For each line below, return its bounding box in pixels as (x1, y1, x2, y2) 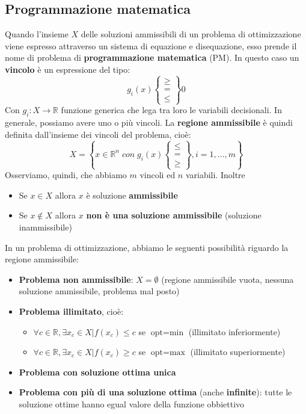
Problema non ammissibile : (19, 273, 133, 285)
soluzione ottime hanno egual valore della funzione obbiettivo (19, 397, 245, 410)
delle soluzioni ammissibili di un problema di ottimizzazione (81, 28, 301, 40)
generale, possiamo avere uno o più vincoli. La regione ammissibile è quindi (5, 116, 293, 128)
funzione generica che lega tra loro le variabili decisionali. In (61, 103, 282, 116)
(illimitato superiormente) (190, 345, 286, 358)
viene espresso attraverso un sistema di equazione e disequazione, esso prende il (5, 39, 297, 52)
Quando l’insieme (5, 28, 69, 40)
